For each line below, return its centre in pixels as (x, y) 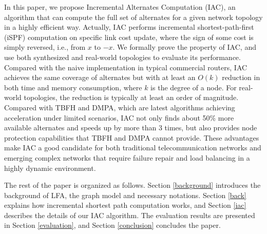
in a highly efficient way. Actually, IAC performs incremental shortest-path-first (129, 27)
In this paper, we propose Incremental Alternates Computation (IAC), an (120, 7)
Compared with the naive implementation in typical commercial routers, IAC (126, 67)
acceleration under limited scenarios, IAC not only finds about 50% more (119, 117)
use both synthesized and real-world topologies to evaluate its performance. (122, 57)
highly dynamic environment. (50, 168)
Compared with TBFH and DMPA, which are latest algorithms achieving (120, 107)
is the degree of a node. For (194, 87)
